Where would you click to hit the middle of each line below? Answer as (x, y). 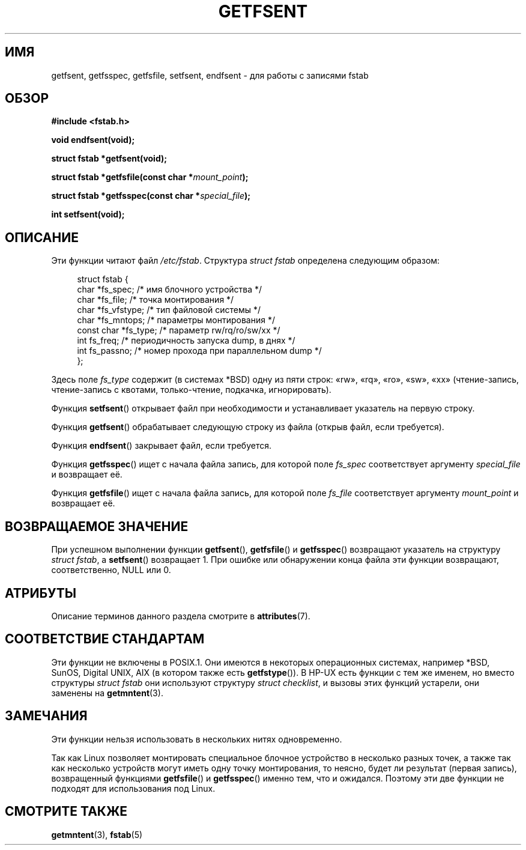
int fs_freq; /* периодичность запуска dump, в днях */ (186, 341)
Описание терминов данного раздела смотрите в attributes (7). (181, 616)
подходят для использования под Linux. (133, 788)
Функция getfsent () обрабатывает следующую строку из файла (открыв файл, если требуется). (248, 427)
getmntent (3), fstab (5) (97, 834)
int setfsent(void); (88, 214)
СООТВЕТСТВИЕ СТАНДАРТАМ (105, 639)
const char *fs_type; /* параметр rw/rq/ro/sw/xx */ (179, 330)
